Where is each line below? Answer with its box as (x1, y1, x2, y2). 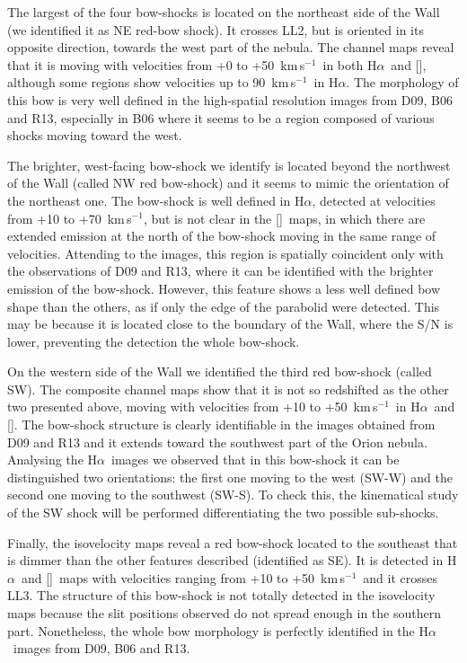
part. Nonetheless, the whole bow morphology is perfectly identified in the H (7, 621, 428, 640)
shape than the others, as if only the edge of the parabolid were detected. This (7, 296, 440, 315)
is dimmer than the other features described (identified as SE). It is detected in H (7, 551, 457, 570)
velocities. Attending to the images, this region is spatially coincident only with (7, 243, 444, 262)
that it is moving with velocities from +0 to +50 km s (7, 55, 305, 74)
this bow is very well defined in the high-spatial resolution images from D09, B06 (7, 90, 453, 109)
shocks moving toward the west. (7, 126, 182, 145)
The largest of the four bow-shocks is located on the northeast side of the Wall (7, 3, 440, 21)
